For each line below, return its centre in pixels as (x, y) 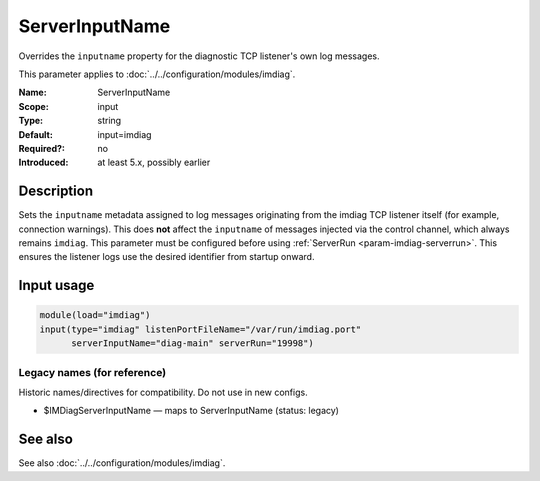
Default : (36, 134)
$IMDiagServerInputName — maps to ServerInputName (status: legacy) (191, 411)
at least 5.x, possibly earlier (154, 162)
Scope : (33, 106)
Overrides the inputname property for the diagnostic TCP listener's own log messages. (199, 56)
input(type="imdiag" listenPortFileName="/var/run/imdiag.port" (200, 329)
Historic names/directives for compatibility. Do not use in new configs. (163, 392)
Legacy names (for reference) (92, 372)
